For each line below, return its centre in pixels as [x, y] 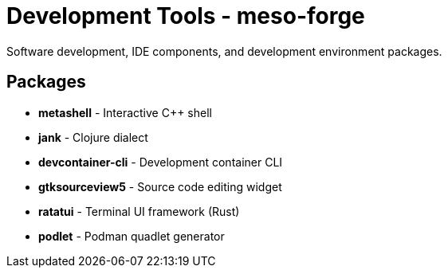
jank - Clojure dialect [93, 137]
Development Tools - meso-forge [186, 16]
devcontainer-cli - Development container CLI [161, 162]
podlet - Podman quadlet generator [132, 236]
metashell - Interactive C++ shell [125, 112]
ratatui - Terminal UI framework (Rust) [139, 211]
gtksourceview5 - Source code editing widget [160, 186]
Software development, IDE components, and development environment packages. [224, 51]
